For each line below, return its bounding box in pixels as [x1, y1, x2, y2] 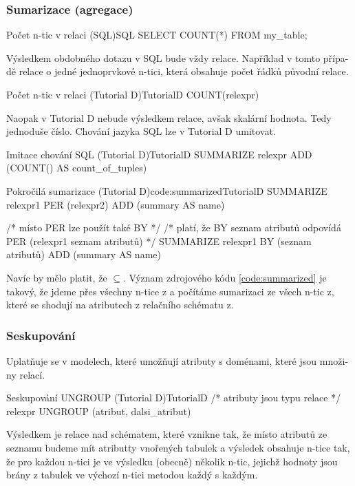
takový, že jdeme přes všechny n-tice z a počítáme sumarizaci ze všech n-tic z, [6, 284, 334, 298]
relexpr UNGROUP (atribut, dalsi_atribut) [6, 403, 191, 418]
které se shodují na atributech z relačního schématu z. [6, 297, 234, 312]
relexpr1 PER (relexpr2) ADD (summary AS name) [6, 197, 225, 211]
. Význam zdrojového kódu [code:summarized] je [122, 270, 327, 284]
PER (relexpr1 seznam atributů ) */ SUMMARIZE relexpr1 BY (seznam [6, 233, 312, 248]
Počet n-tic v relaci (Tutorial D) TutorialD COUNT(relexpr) [6, 87, 259, 101]
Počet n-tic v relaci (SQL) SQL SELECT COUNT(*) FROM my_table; [6, 28, 308, 42]
